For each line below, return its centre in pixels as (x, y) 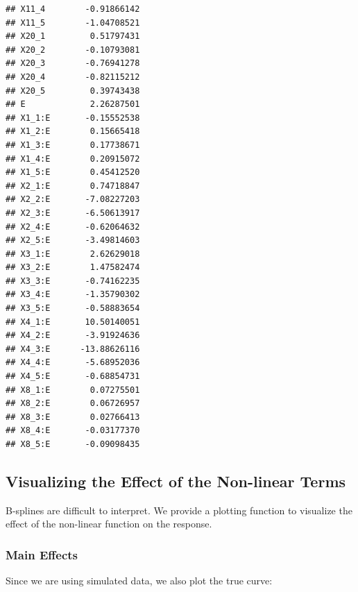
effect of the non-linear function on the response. (109, 524)
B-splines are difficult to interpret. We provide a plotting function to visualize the (179, 510)
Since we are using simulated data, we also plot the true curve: (139, 581)
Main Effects (42, 554)
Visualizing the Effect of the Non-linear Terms (176, 481)
